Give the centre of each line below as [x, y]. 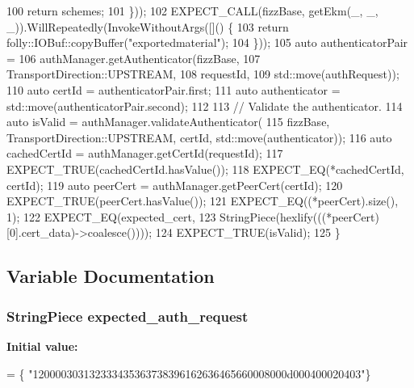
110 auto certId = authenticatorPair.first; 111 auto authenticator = [174, 89]
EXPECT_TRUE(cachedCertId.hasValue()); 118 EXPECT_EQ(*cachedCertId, [205, 169]
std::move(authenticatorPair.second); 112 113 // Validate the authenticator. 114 [205, 105]
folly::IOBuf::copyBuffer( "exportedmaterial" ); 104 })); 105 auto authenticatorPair [207, 42]
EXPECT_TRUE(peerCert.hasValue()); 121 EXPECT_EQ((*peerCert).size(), [203, 201]
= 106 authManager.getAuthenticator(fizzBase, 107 [134, 58]
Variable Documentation [111, 276]
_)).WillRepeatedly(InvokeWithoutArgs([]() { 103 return [148, 26]
